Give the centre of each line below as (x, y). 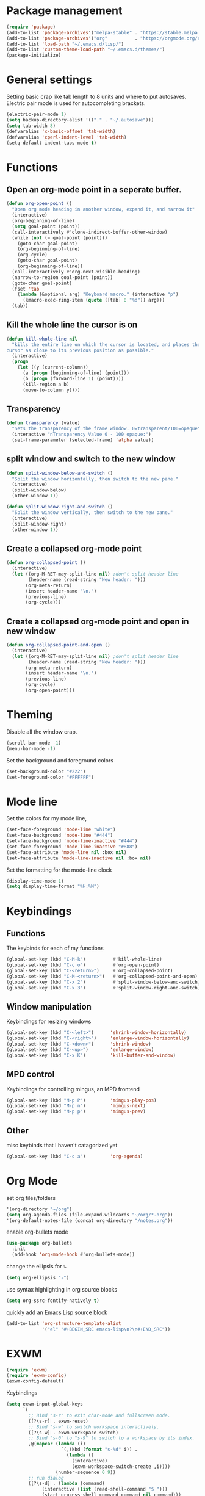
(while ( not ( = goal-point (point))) (60, 238)
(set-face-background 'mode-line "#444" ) (60, 836)
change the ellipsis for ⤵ (37, 1267)
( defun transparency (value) (43, 423)
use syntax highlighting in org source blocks (62, 1289)
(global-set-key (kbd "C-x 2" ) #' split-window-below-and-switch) (103, 982)
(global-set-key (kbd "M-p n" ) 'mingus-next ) (76, 1106)
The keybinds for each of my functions (55, 948)
